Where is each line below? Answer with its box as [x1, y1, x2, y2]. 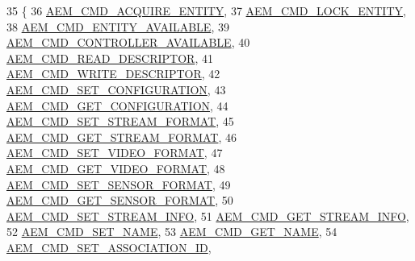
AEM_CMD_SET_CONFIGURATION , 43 [6, 81, 226, 97]
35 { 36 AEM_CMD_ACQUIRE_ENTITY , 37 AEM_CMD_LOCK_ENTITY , [6, 2, 406, 19]
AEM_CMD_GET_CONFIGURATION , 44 [6, 97, 228, 114]
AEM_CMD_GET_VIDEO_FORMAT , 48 [6, 159, 225, 176]
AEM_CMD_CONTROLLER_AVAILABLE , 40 [6, 34, 250, 51]
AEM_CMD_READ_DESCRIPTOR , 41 [6, 49, 213, 66]
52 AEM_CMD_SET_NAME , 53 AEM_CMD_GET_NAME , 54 [6, 223, 337, 240]
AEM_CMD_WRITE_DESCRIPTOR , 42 [6, 65, 220, 82]
